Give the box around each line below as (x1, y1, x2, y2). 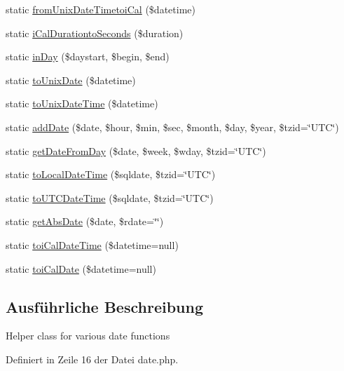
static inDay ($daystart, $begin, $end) (6, 49, 170, 64)
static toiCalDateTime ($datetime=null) (6, 237, 179, 252)
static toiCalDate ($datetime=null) (6, 261, 156, 276)
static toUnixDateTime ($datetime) (6, 96, 158, 111)
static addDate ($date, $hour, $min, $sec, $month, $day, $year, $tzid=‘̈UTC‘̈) (6, 119, 339, 134)
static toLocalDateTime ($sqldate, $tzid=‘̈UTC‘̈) (6, 167, 216, 182)
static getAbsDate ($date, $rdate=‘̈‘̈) (6, 214, 164, 229)
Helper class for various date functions (6, 328, 170, 343)
